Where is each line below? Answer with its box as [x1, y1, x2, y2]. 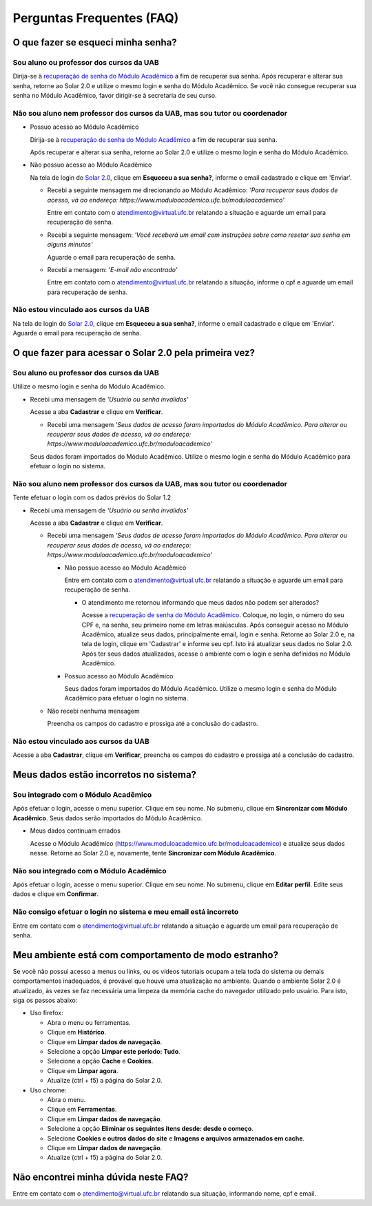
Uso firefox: [30, 1009, 63, 1017]
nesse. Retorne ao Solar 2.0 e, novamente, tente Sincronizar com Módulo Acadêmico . [30, 849, 277, 857]
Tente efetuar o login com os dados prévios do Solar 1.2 [12, 493, 172, 502]
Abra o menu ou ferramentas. [47, 1018, 131, 1026]
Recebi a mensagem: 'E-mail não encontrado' [47, 265, 178, 273]
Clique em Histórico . [47, 1028, 107, 1037]
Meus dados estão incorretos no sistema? [12, 769, 196, 781]
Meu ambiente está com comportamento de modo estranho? [12, 949, 279, 961]
